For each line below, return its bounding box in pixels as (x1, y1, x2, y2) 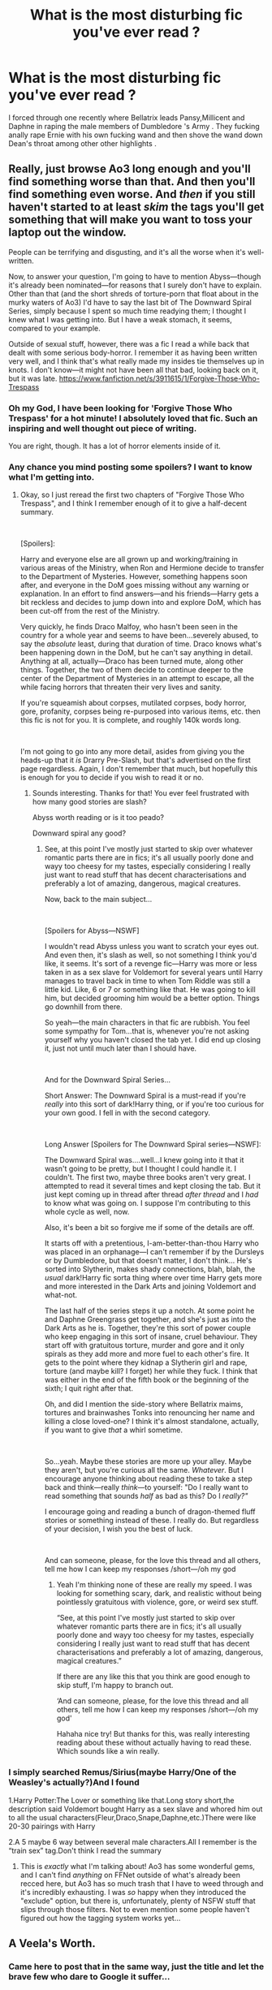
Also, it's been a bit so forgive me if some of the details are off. (44, 1223, 254, 1232)
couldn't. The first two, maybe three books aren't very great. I (44, 1172, 251, 1182)
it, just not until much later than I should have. (44, 1043, 197, 1053)
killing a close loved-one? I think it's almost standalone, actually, (44, 1417, 260, 1427)
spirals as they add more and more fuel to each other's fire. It (44, 1349, 250, 1359)
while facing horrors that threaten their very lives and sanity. (19, 682, 222, 692)
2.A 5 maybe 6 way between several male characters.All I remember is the (8, 1837, 257, 1846)
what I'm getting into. (8, 471, 95, 482)
